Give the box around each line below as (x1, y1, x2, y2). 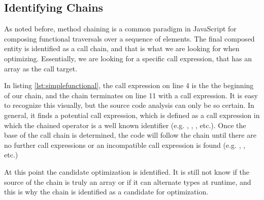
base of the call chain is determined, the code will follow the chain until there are (4, 130, 256, 140)
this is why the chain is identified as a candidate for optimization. (4, 186, 209, 197)
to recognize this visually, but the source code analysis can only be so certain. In (4, 100, 254, 110)
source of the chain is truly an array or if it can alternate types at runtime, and (4, 176, 251, 187)
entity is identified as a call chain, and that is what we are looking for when (4, 43, 240, 54)
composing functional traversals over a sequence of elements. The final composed (4, 33, 255, 44)
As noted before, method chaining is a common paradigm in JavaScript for (4, 23, 237, 34)
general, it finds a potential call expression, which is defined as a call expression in (4, 109, 260, 120)
